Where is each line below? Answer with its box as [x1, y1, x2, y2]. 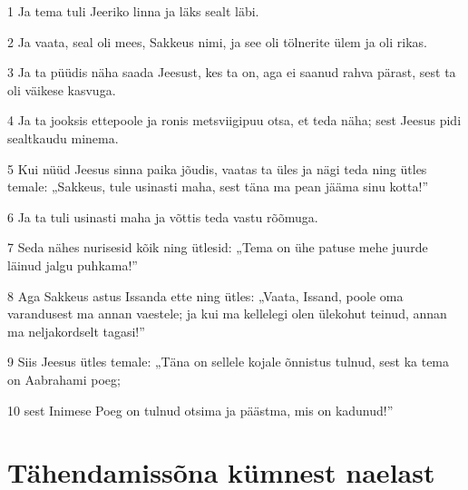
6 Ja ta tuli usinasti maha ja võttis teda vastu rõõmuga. [7, 207, 318, 226]
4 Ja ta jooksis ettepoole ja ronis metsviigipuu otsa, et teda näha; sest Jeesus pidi [7, 111, 462, 130]
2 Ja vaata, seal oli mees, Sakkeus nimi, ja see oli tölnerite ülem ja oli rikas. [7, 32, 427, 51]
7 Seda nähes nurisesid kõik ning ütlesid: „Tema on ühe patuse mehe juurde [7, 238, 428, 257]
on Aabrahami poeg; [7, 369, 121, 388]
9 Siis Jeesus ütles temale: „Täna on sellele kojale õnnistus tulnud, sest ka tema [7, 352, 450, 371]
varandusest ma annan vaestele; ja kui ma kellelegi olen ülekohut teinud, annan [7, 304, 447, 323]
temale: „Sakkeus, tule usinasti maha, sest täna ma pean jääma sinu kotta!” [7, 177, 428, 196]
